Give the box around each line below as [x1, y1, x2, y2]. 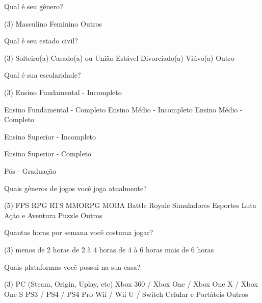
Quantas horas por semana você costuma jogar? [4, 227, 153, 238]
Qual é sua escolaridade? [4, 69, 81, 80]
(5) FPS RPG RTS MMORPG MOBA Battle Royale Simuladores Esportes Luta [4, 200, 256, 211]
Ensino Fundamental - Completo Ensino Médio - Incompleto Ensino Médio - [4, 104, 243, 114]
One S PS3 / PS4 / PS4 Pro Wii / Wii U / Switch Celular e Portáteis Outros [4, 288, 248, 299]
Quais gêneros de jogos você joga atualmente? [4, 182, 147, 193]
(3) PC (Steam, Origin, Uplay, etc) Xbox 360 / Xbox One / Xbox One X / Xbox [4, 278, 258, 289]
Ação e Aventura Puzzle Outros [4, 209, 102, 220]
